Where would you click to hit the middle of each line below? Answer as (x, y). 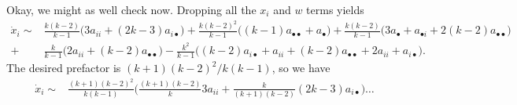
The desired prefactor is (64, 68)
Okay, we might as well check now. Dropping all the (131, 9)
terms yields (335, 9)
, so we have (301, 68)
